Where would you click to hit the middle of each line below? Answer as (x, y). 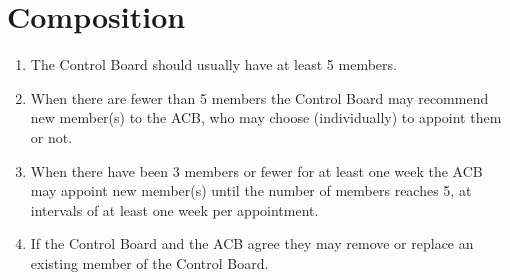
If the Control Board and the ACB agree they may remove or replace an (252, 243)
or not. (51, 136)
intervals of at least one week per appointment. (174, 209)
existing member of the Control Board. (149, 262)
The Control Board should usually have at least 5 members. (213, 64)
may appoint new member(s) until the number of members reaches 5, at (251, 190)
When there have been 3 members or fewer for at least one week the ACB (256, 170)
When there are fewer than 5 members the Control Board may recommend (259, 97)
